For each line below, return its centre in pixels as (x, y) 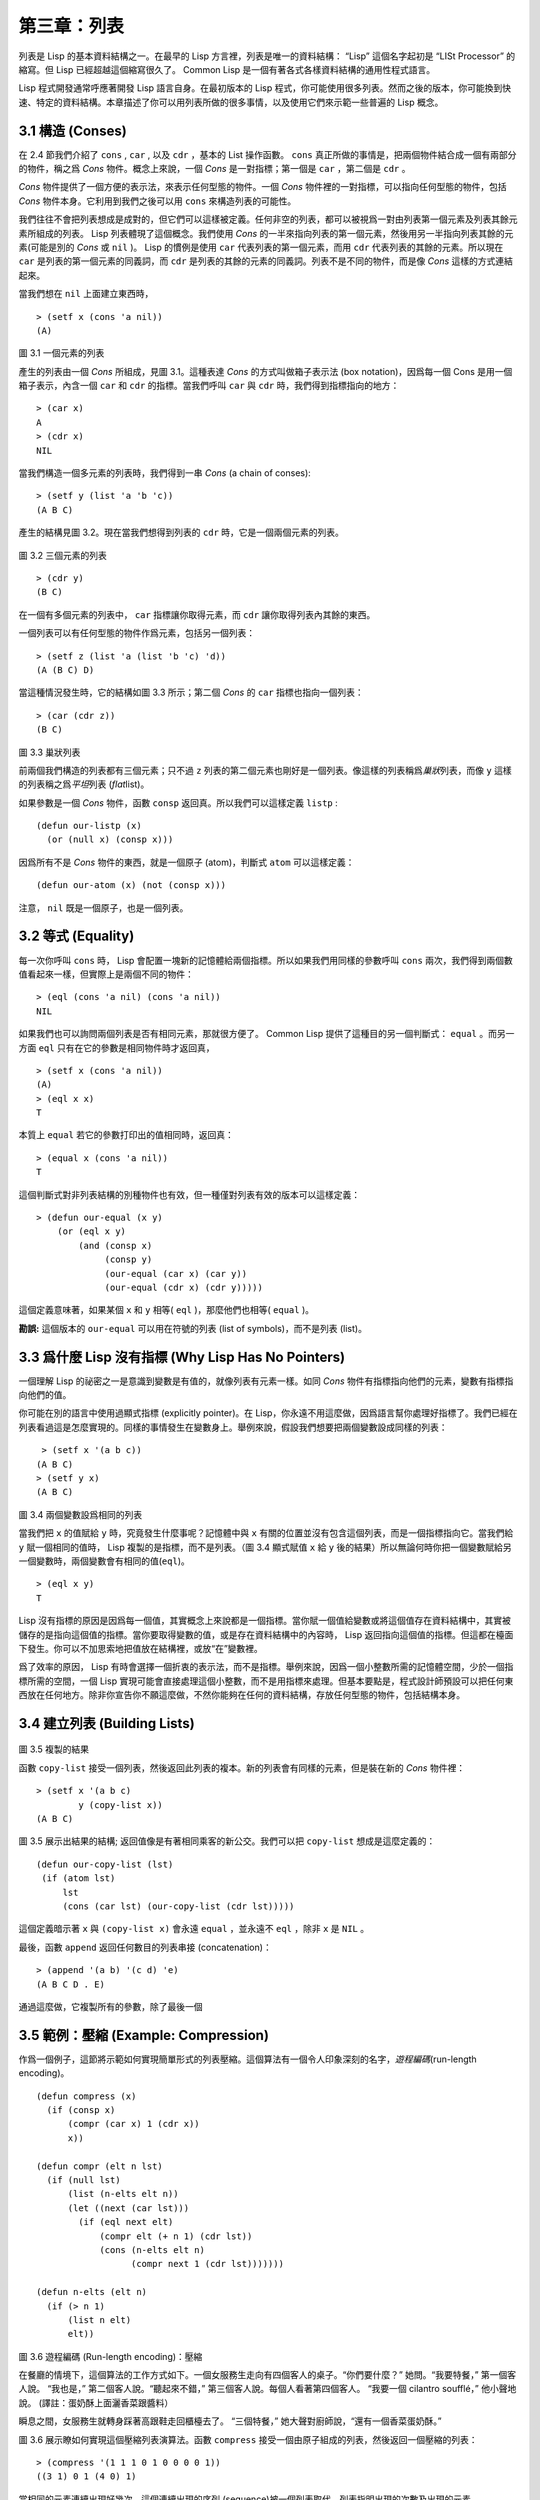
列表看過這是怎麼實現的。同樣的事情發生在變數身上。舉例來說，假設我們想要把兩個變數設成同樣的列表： (233, 1427)
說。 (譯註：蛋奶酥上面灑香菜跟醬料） (96, 2402)
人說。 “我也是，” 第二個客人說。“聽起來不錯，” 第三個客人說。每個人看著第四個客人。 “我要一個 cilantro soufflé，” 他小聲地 (267, 2389)
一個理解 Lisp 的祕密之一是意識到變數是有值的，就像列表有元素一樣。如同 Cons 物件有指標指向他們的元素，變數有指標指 (266, 1381)
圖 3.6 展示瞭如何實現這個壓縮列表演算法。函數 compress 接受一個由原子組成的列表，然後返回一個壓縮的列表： (248, 2439)
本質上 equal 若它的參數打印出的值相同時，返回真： (126, 1135)
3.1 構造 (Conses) (72, 130)
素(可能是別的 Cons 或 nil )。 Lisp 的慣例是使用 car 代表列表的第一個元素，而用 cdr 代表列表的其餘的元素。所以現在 (261, 247)
